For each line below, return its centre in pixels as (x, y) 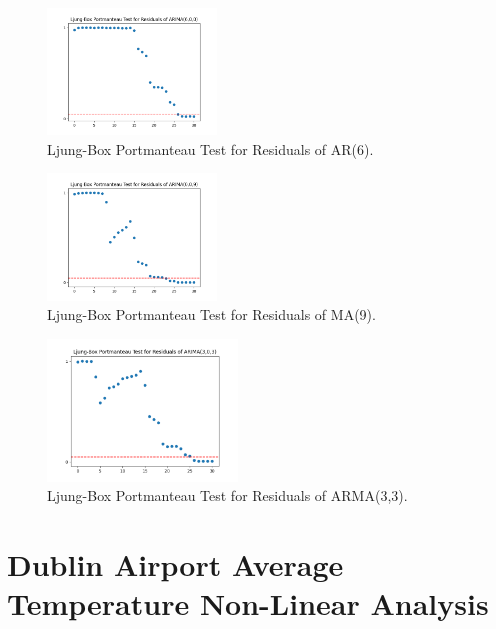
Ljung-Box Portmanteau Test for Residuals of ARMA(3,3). (227, 495)
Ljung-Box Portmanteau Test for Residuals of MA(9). (211, 314)
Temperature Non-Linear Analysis (248, 603)
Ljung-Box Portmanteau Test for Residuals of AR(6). (210, 148)
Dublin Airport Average (175, 564)
